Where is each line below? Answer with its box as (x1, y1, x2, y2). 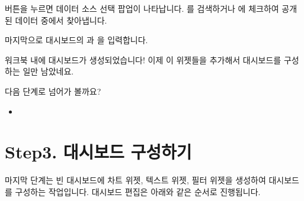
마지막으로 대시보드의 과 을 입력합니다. (5, 34, 148, 46)
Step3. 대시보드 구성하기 (5, 140, 192, 164)
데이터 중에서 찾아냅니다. (15, 14, 107, 26)
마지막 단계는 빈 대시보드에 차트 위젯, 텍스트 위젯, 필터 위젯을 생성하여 (5, 174, 266, 186)
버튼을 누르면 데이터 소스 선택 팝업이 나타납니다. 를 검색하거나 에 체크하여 (5, 2, 279, 14)
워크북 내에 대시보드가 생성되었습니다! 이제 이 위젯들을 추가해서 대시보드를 (5, 53, 281, 66)
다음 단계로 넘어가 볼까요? (5, 85, 101, 97)
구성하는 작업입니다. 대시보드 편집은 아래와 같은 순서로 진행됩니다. (15, 185, 261, 197)
